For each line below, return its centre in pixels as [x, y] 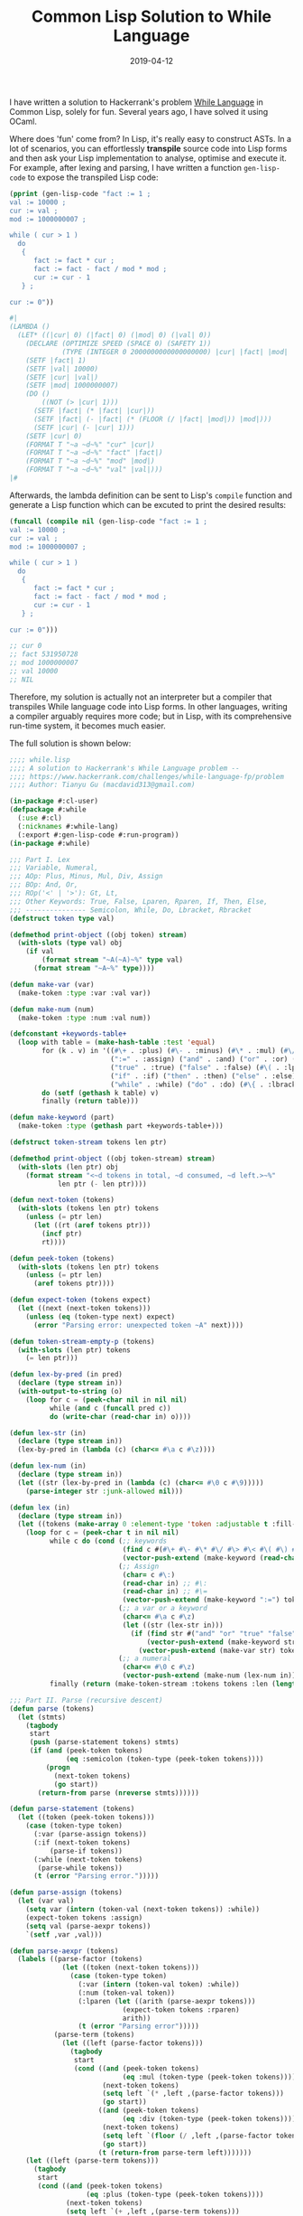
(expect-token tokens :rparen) [181, 2009]
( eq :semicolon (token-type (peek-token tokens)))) [165, 1760]
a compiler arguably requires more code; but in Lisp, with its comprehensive [151, 716]
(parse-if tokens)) [86, 1851]
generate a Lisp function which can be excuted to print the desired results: [148, 504]
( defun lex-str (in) [48, 1433]
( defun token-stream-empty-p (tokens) [82, 1341]
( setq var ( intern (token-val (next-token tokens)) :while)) [142, 1910]
